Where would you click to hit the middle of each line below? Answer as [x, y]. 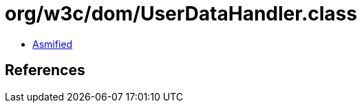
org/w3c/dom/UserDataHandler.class [181, 14]
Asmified [53, 44]
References [45, 70]
